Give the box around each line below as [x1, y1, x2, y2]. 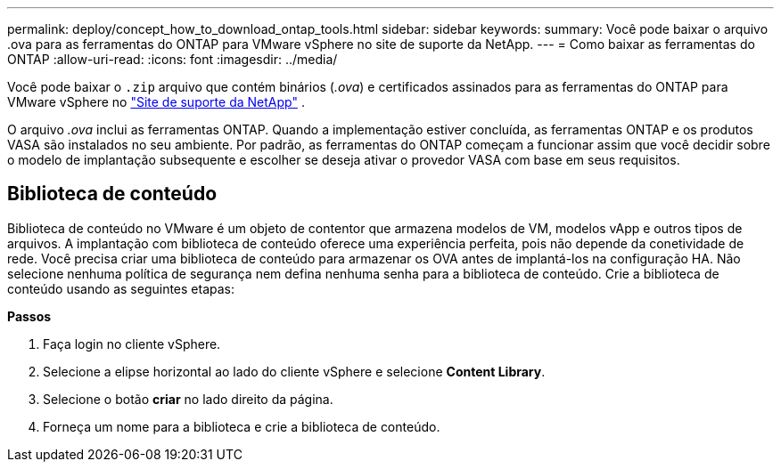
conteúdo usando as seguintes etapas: [7, 280, 235, 296]
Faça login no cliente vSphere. [43, 336, 221, 352]
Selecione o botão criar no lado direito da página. [43, 391, 333, 407]
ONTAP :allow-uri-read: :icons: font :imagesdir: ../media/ [7, 52, 338, 67]
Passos [7, 308, 52, 324]
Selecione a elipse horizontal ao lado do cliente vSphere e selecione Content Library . [43, 363, 546, 379]
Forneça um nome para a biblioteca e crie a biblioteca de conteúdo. [43, 418, 440, 434]
